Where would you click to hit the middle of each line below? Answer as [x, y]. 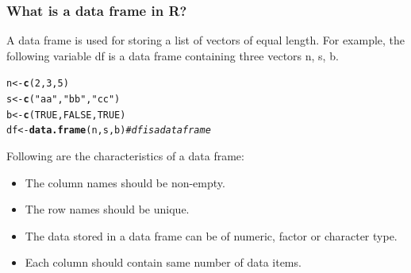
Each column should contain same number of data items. [163, 262]
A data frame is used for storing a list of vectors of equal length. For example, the [206, 40]
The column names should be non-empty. [125, 182]
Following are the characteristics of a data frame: [125, 156]
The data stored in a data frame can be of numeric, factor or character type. [211, 235]
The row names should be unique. [107, 209]
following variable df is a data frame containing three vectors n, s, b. [173, 55]
